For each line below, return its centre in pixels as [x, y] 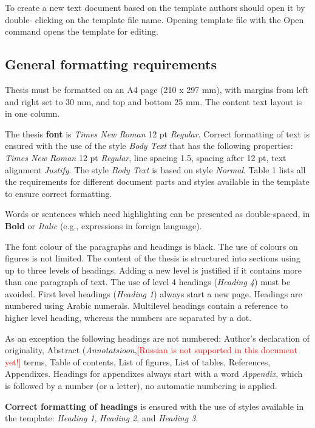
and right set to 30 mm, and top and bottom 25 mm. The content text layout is [154, 101]
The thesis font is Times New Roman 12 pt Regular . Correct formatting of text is [157, 133]
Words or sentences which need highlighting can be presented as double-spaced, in [157, 214]
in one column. [32, 113]
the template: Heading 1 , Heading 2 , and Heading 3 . [102, 418]
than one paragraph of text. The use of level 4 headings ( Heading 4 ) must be [148, 282]
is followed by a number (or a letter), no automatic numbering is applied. [141, 386]
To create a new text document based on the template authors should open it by [155, 7]
